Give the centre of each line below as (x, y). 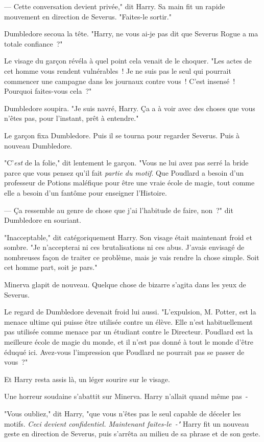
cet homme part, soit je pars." (51, 267)
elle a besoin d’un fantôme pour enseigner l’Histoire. (86, 192)
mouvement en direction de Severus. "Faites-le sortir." (88, 16)
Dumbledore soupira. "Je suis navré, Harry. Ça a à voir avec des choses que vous (130, 108)
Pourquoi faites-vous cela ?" (48, 91)
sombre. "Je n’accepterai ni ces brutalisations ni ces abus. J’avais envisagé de (124, 247)
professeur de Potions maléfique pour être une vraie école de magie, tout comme (129, 183)
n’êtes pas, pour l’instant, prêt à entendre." (71, 118)
